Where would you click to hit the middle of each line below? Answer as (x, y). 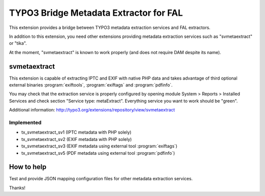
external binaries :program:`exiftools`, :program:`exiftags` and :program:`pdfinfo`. (91, 85)
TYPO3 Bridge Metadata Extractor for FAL (96, 13)
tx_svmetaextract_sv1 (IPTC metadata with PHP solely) (77, 132)
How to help (28, 167)
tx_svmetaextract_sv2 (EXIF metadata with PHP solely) (77, 139)
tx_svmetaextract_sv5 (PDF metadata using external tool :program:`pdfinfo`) (98, 153)
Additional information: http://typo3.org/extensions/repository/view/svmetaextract (92, 110)
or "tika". (18, 43)
